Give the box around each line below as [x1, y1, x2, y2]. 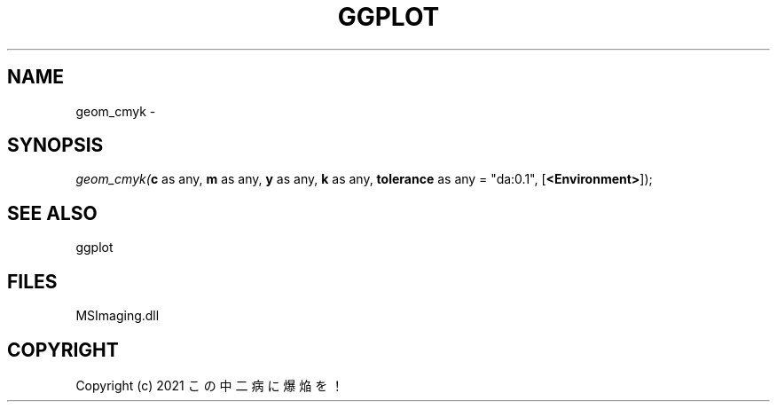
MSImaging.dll [75, 308, 160, 324]
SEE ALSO [7, 201, 98, 224]
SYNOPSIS [7, 134, 104, 157]
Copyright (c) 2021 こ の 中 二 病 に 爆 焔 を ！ [75, 377, 344, 393]
